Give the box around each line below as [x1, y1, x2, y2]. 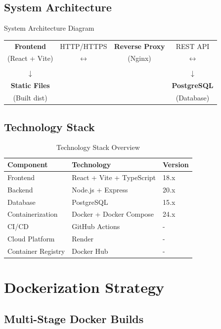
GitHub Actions [72, 221, 120, 232]
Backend [7, 184, 33, 194]
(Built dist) [13, 93, 47, 103]
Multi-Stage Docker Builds [4, 311, 144, 326]
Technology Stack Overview [56, 142, 140, 152]
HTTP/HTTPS [60, 41, 107, 51]
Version [163, 159, 189, 170]
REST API [176, 41, 210, 51]
